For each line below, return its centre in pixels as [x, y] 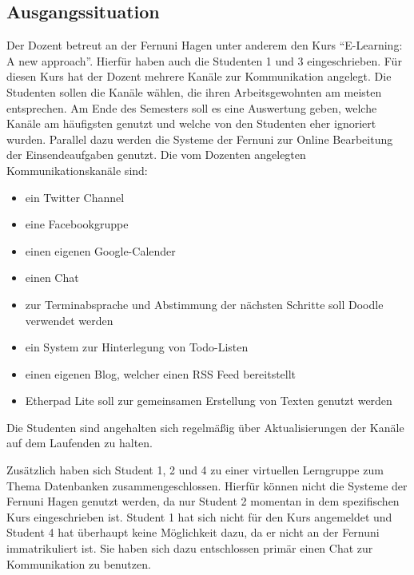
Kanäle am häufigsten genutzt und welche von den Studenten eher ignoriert [191, 123]
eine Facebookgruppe [77, 224]
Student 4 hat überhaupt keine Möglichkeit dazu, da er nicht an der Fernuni [193, 532]
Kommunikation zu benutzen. [79, 563]
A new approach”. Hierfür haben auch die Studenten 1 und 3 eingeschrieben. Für [204, 60]
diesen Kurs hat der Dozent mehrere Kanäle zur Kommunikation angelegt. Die [199, 76]
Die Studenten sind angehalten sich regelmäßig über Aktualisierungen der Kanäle [205, 427]
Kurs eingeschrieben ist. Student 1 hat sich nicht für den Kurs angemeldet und [199, 516]
